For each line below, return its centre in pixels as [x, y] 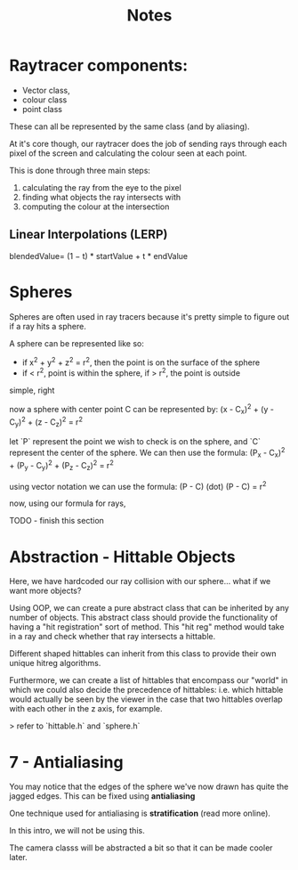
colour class [44, 100]
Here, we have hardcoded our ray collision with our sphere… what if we [140, 581]
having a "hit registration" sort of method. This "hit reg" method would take [147, 627]
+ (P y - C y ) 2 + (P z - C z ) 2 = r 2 [61, 466]
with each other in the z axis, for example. [86, 709]
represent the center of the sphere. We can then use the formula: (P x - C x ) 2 [147, 452]
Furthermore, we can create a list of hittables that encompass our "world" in [149, 680]
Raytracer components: [99, 65]
